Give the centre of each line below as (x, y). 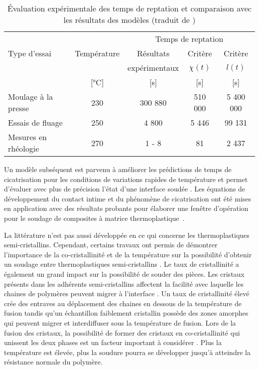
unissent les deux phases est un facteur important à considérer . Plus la (113, 342)
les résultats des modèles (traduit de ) (129, 20)
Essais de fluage (35, 122)
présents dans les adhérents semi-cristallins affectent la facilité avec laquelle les (124, 283)
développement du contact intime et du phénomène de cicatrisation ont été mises (128, 198)
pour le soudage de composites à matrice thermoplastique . (94, 218)
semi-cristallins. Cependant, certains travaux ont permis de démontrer (111, 245)
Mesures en (27, 137)
